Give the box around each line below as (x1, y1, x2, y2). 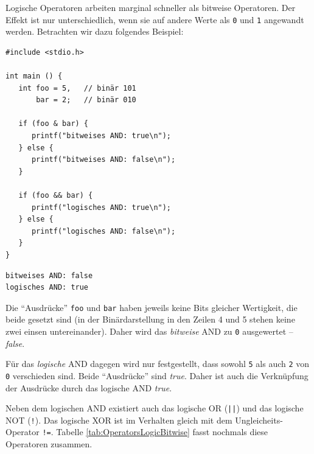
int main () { (5, 72, 63, 81)
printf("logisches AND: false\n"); (31, 226, 176, 236)
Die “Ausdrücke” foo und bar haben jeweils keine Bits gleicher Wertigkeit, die (5, 301, 298, 313)
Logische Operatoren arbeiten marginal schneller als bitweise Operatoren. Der (5, 1, 296, 13)
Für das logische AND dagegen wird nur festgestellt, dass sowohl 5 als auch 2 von (5, 357, 310, 370)
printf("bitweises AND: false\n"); (31, 155, 176, 164)
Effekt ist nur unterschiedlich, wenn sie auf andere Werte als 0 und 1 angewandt (5, 13, 304, 26)
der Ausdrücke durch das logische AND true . (5, 381, 172, 394)
